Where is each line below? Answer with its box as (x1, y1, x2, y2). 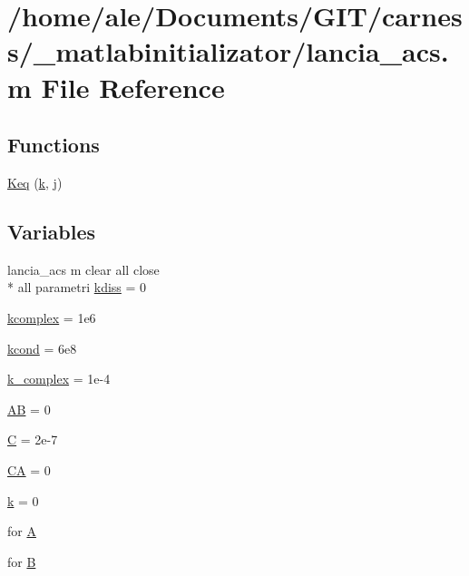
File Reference (41, 68, 225, 105)
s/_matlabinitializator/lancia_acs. (7, 33, 449, 70)
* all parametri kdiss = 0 (7, 278, 147, 297)
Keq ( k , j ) (7, 172, 63, 191)
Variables (7, 217, 96, 245)
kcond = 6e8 (7, 338, 77, 357)
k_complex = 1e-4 (7, 369, 111, 388)
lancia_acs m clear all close (7, 259, 160, 278)
